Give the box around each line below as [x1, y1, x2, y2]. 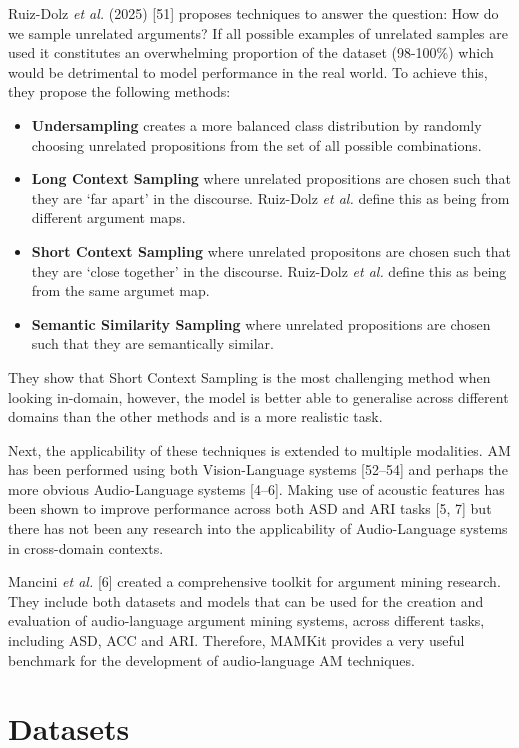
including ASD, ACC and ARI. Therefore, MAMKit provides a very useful [8, 630, 465, 651]
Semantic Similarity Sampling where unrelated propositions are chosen [31, 313, 491, 334]
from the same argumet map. [31, 280, 210, 301]
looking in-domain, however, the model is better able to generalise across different [8, 386, 509, 407]
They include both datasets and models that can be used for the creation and [8, 590, 484, 611]
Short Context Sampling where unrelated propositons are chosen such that [31, 240, 512, 261]
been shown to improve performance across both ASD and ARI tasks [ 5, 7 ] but [8, 498, 492, 519]
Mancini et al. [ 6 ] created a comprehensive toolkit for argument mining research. [8, 571, 501, 592]
